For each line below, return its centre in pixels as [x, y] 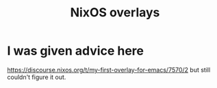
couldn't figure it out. [37, 77]
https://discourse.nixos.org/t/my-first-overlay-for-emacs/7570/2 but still [109, 70]
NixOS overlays [115, 13]
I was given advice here [75, 51]
